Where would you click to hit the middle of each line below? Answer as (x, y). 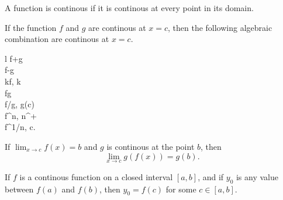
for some (181, 189)
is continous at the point (151, 146)
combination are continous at (57, 39)
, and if (211, 176)
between (19, 189)
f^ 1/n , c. (20, 127)
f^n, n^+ (21, 115)
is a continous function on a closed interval (96, 176)
